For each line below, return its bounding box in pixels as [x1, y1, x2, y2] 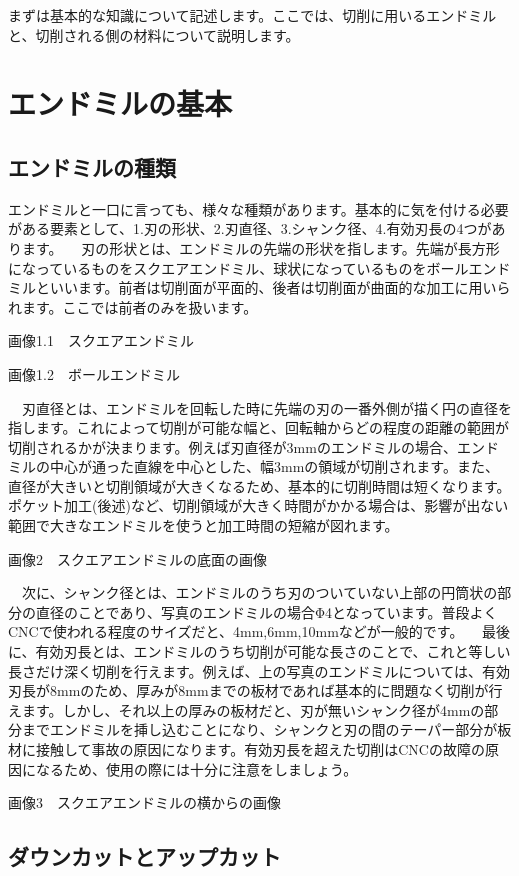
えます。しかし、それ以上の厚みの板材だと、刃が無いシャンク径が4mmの [8, 699, 485, 720]
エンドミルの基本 [8, 83, 233, 124]
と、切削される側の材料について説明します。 [8, 24, 300, 45]
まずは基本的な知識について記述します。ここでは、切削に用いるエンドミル [8, 5, 497, 25]
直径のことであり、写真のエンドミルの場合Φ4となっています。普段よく [35, 601, 498, 622]
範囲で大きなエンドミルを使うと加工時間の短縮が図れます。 [8, 515, 399, 536]
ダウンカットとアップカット [8, 841, 281, 872]
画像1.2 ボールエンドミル [8, 363, 180, 384]
